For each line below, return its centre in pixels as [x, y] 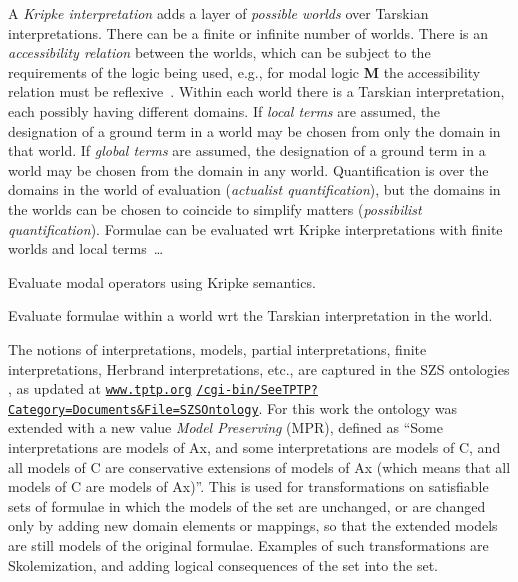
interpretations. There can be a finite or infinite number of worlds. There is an [248, 32]
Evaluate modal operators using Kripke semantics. [162, 281]
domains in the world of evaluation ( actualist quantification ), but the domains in [254, 189]
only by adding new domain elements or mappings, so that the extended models [253, 525]
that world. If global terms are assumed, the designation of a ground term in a [247, 150]
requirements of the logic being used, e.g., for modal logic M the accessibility [244, 71]
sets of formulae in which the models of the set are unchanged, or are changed [247, 505]
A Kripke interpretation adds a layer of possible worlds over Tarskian [218, 13]
